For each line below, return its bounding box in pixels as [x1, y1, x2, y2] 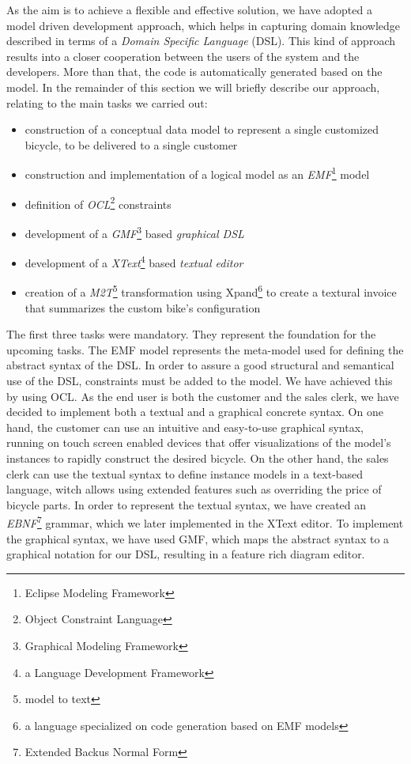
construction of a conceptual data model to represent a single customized [25, 121, 379, 138]
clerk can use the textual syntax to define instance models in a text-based [6, 465, 364, 482]
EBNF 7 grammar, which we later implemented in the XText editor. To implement [6, 512, 404, 531]
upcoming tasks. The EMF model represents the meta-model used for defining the [6, 341, 404, 357]
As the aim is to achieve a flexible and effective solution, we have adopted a [6, 2, 372, 17]
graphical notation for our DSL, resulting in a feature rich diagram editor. [6, 546, 365, 562]
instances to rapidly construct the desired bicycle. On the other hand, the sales [6, 449, 389, 466]
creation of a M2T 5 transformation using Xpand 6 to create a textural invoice [25, 282, 397, 300]
